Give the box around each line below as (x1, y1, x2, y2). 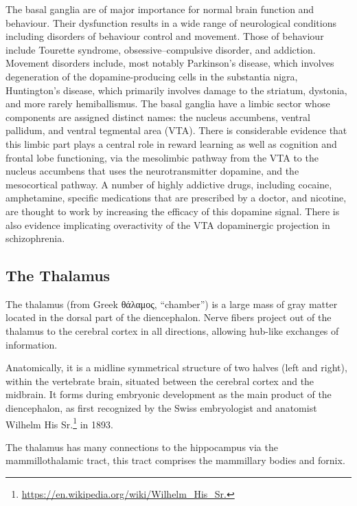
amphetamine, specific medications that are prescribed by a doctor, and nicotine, (5, 190, 347, 205)
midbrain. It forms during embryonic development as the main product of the (5, 387, 332, 401)
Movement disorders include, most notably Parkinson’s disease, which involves (5, 56, 334, 70)
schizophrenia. (5, 231, 65, 245)
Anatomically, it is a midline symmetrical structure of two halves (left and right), (5, 360, 347, 375)
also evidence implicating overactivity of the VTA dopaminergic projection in (5, 217, 330, 232)
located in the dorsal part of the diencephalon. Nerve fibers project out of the (5, 310, 332, 324)
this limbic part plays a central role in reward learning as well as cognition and (5, 136, 337, 151)
